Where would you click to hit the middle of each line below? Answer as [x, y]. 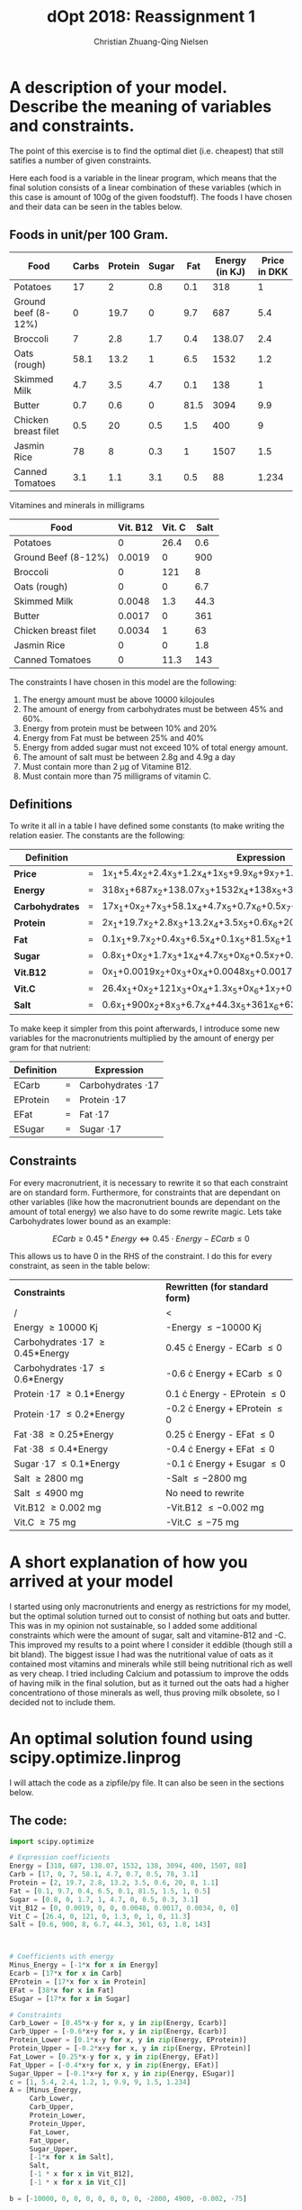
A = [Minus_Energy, [46, 2090]
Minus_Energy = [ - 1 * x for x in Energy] [84, 1965]
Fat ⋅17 [94, 1114]
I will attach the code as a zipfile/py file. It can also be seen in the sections [147, 1783]
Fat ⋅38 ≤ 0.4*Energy [61, 1448]
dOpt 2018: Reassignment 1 [151, 17]
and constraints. [72, 126]
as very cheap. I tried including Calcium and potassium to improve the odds [149, 1673]
